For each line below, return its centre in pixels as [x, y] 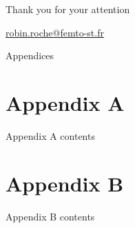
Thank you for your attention [68, 9]
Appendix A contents [50, 135]
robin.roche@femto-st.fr [55, 32]
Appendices [30, 55]
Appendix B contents [50, 216]
